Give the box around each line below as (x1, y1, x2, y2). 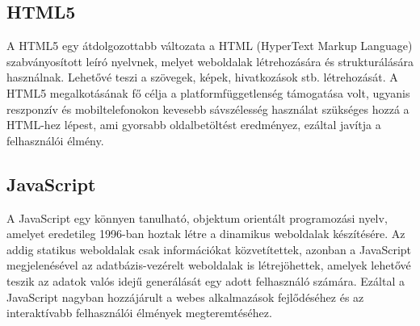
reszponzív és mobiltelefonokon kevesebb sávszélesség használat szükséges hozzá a (6, 100, 409, 117)
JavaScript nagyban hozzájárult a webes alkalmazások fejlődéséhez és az (6, 288, 364, 305)
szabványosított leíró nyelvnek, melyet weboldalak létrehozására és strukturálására (6, 52, 414, 69)
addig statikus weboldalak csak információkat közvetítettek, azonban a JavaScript (6, 240, 412, 257)
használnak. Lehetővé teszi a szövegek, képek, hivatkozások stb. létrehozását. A (6, 69, 398, 86)
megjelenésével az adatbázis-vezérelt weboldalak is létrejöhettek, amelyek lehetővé (6, 257, 411, 274)
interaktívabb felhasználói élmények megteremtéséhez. (6, 304, 272, 321)
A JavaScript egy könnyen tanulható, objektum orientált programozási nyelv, (6, 209, 388, 226)
